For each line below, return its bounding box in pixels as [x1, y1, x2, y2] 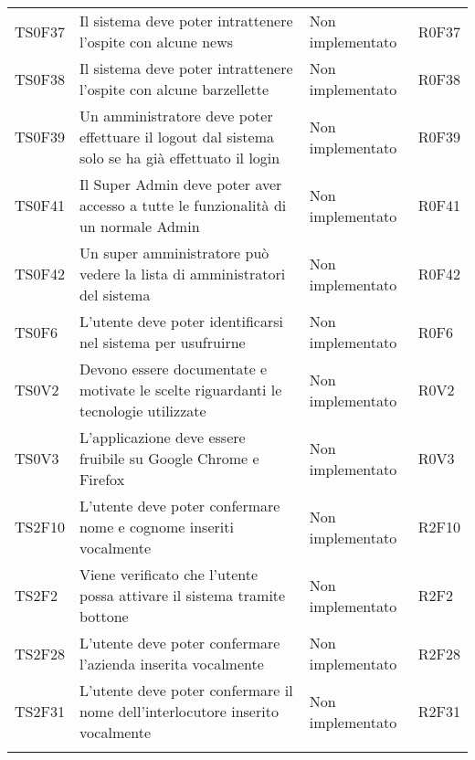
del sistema [79, 284, 151, 305]
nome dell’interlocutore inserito [79, 701, 279, 722]
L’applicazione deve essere [79, 427, 246, 448]
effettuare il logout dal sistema [79, 126, 274, 147]
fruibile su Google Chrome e [79, 448, 259, 469]
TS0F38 [15, 68, 65, 90]
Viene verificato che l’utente [79, 564, 259, 585]
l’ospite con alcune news [79, 31, 234, 52]
